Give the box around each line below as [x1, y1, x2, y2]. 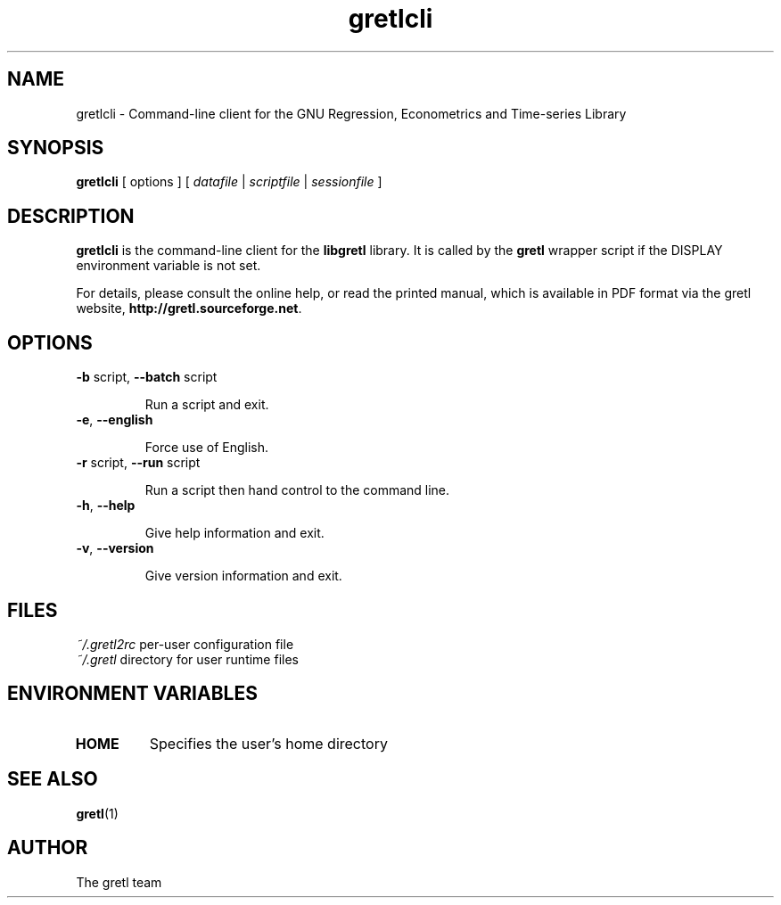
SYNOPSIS [7, 136, 104, 160]
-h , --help [76, 498, 136, 514]
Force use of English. [144, 440, 269, 456]
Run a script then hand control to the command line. [144, 482, 450, 498]
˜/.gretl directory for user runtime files [76, 651, 299, 667]
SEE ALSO [7, 768, 98, 791]
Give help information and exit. [144, 525, 325, 541]
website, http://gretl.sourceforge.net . [76, 300, 302, 317]
